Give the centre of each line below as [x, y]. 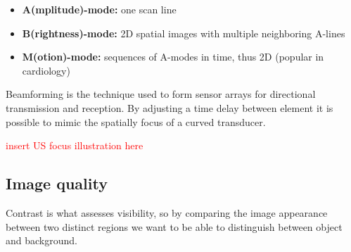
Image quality [57, 183]
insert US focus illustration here [75, 145]
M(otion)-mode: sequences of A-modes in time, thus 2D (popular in [173, 57]
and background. [42, 240]
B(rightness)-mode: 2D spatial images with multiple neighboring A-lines [184, 33]
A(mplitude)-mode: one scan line [99, 9]
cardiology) [46, 70]
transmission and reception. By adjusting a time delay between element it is [170, 107]
